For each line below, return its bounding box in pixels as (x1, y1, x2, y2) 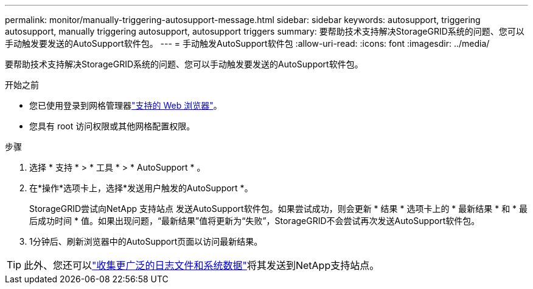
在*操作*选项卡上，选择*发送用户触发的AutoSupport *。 (29, 183, 253, 193)
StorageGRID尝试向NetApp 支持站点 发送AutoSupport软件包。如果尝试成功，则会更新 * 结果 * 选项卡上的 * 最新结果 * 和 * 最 (29, 203, 528, 214)
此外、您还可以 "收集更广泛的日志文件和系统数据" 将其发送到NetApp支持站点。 (24, 259, 380, 271)
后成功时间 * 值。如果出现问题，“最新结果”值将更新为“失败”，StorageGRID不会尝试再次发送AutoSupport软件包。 (29, 216, 480, 226)
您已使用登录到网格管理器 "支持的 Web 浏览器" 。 (29, 100, 222, 110)
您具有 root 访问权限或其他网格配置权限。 (29, 121, 195, 131)
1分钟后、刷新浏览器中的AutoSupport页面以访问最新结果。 (29, 236, 263, 246)
